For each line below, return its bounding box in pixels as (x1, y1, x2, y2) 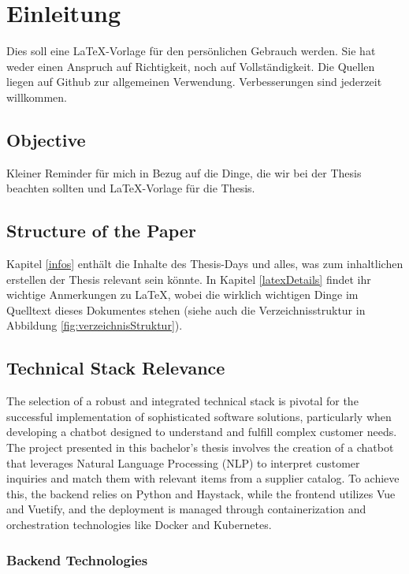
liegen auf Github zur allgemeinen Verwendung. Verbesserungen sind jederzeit (6, 73, 382, 90)
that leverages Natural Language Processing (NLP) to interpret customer (6, 454, 360, 471)
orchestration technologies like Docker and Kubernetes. (6, 516, 272, 533)
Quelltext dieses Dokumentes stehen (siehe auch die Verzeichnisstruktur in (6, 301, 366, 318)
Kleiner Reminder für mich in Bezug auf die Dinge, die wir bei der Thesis (6, 164, 362, 181)
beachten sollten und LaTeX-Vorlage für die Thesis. (6, 180, 255, 196)
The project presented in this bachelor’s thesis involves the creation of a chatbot (6, 439, 394, 456)
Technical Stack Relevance (6, 356, 225, 380)
